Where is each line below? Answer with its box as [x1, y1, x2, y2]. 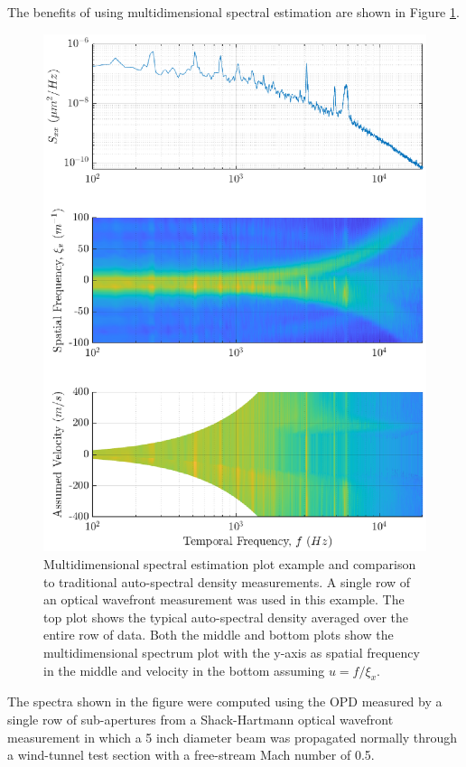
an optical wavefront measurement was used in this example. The [43, 590, 405, 609]
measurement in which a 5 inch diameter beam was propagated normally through [7, 727, 458, 746]
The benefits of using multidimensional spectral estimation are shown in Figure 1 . [7, 3, 460, 21]
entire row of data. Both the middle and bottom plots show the [43, 625, 394, 644]
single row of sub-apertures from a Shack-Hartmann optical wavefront [7, 709, 394, 728]
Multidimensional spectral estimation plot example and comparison [43, 554, 416, 573]
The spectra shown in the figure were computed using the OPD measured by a [7, 692, 443, 711]
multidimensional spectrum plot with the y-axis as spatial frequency [43, 642, 420, 661]
